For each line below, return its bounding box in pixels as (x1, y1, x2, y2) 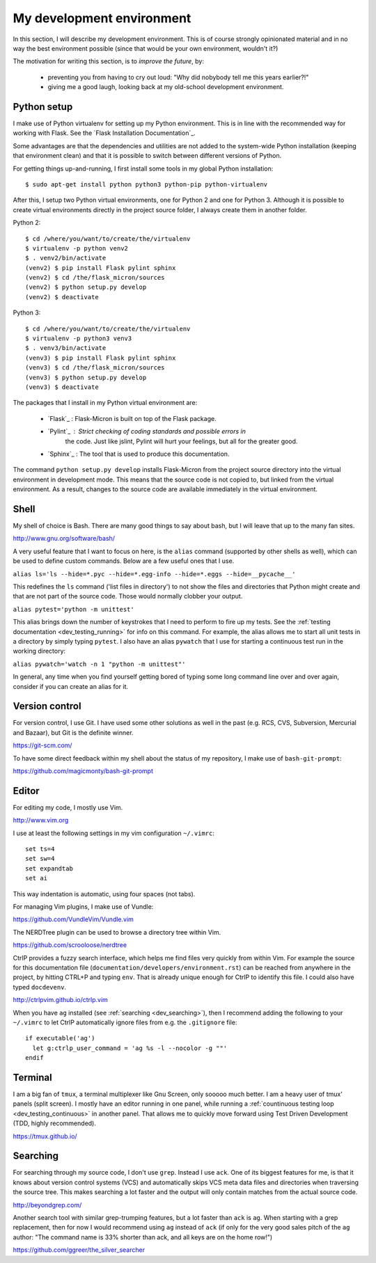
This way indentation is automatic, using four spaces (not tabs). (13, 889, 196, 898)
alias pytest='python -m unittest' (13, 605, 135, 613)
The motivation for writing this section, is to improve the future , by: (13, 57, 205, 65)
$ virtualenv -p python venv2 (25, 244, 129, 252)
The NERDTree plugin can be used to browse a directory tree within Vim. (13, 928, 221, 936)
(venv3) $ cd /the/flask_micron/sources (25, 364, 165, 372)
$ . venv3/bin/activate (25, 344, 107, 352)
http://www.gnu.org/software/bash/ (13, 534, 115, 543)
